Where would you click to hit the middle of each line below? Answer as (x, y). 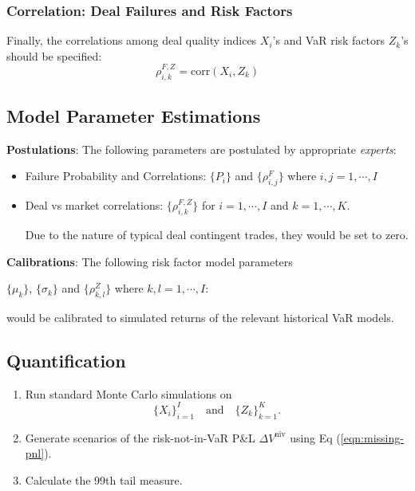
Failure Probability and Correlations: (116, 176)
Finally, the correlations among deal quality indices (132, 40)
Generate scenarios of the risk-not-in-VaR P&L (140, 437)
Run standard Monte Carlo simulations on (128, 393)
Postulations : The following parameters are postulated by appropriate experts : (202, 149)
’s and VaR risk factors (329, 40)
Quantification (66, 360)
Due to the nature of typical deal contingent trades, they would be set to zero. (217, 235)
